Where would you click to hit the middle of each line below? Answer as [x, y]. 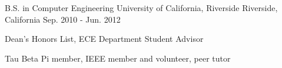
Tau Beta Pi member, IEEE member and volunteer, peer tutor [118, 58]
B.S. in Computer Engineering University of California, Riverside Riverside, [141, 8]
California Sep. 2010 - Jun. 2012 [63, 19]
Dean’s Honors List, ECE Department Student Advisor [104, 39]
